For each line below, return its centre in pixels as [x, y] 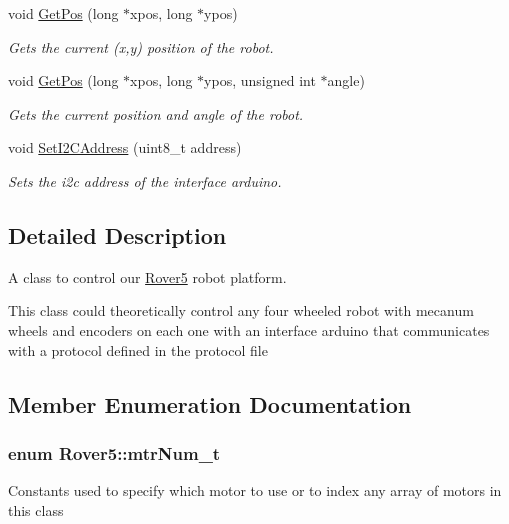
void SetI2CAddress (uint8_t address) [125, 147]
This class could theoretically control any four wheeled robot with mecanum [241, 310]
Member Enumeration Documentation [210, 403]
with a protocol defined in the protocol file [138, 349]
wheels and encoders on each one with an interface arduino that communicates [249, 329]
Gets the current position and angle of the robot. [156, 113]
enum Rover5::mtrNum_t [114, 452]
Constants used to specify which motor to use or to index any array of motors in [255, 490]
